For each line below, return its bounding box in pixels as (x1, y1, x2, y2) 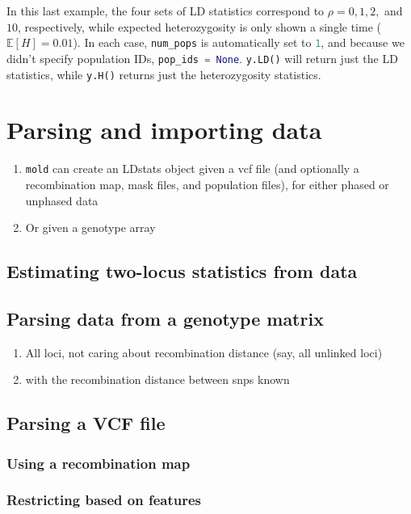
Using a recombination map (6, 453, 191, 473)
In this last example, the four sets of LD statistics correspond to (6, 2, 325, 19)
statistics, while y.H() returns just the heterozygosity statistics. (6, 65, 321, 82)
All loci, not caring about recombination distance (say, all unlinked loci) (25, 343, 383, 360)
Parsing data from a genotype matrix (6, 305, 324, 331)
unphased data (25, 192, 99, 209)
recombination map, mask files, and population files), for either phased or (25, 175, 389, 192)
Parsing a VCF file (6, 411, 166, 436)
